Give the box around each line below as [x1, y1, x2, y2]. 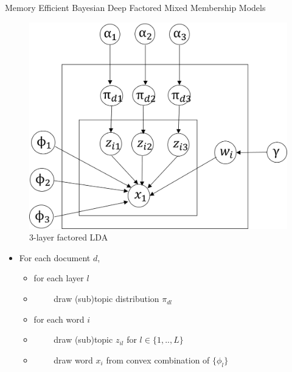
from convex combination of [106, 353, 210, 366]
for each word [33, 312, 85, 325]
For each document [19, 251, 91, 264]
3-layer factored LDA [29, 231, 108, 244]
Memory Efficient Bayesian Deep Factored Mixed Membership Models [5, 1, 266, 13]
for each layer [33, 272, 84, 284]
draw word [54, 353, 93, 366]
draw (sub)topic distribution [54, 292, 159, 305]
